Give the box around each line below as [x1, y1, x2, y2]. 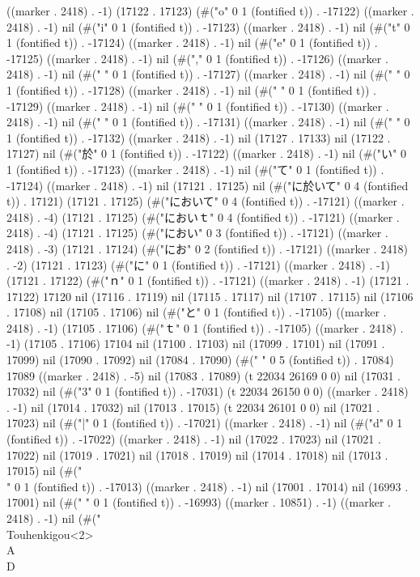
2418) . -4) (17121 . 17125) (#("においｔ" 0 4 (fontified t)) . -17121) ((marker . [6, 208, 400, 225]
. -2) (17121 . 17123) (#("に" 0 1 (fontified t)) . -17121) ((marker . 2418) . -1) [6, 256, 391, 273]
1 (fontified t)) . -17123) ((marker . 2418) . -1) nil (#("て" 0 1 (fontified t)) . [6, 160, 384, 177]
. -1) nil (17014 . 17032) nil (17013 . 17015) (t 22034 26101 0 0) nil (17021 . [6, 398, 380, 415]
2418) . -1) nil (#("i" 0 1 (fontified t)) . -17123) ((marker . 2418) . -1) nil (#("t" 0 [6, 18, 410, 35]
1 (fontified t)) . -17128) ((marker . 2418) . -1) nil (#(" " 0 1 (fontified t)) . [6, 81, 376, 98]
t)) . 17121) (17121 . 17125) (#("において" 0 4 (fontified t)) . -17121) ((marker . [6, 193, 405, 210]
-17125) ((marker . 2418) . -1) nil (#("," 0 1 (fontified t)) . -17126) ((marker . [6, 49, 388, 66]
